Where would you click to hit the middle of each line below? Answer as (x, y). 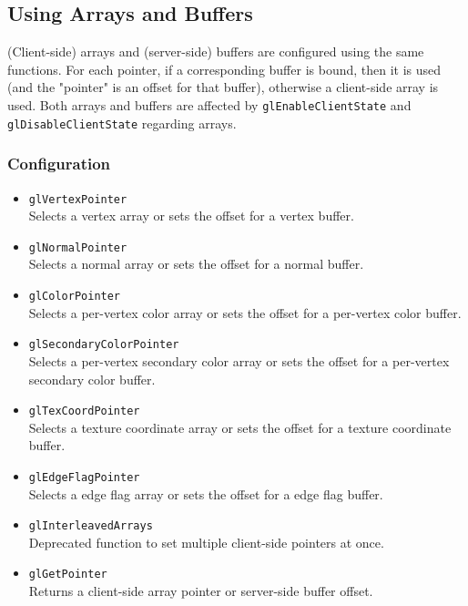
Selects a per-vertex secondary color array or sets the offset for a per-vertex (239, 360)
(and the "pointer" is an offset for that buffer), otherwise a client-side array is (223, 87)
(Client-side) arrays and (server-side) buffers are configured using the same (216, 51)
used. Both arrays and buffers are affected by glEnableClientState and (209, 104)
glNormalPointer (78, 247)
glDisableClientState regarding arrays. (122, 123)
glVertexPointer (78, 199)
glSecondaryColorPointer (104, 345)
